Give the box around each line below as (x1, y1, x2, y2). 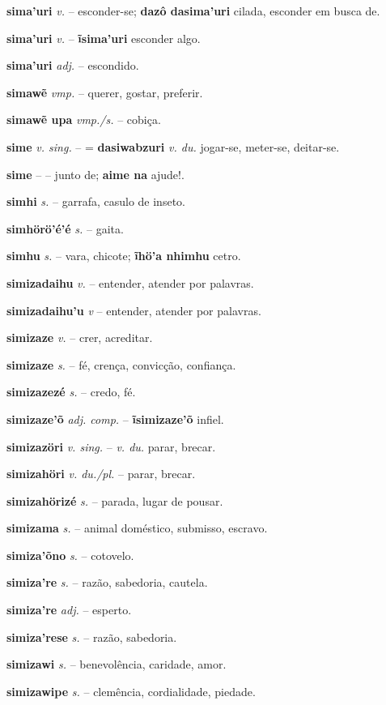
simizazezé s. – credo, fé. (6, 383, 136, 400)
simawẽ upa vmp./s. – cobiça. (6, 111, 161, 128)
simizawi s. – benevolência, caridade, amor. (6, 656, 227, 673)
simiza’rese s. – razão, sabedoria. (6, 628, 177, 645)
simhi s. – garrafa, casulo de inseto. (6, 193, 185, 210)
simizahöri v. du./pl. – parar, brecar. (6, 465, 196, 482)
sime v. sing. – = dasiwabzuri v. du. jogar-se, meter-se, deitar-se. (6, 138, 340, 155)
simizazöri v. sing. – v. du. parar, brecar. (6, 438, 216, 455)
